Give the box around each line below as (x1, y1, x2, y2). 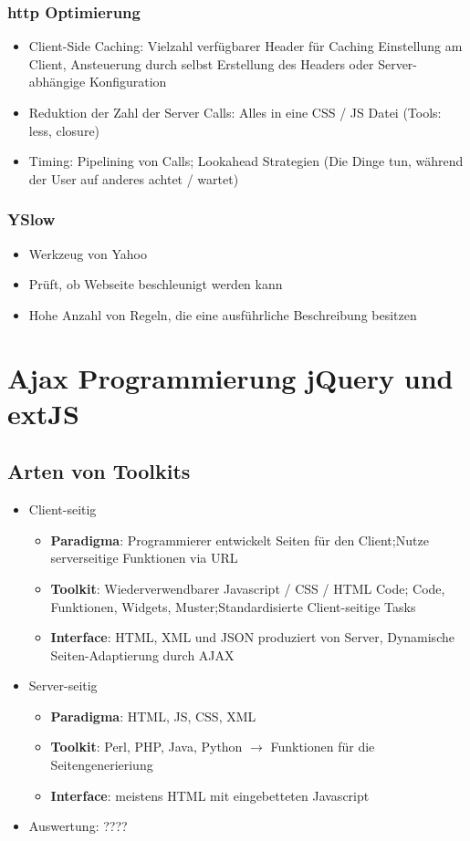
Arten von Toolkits (7, 457, 191, 485)
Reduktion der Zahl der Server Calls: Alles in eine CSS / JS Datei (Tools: (28, 103, 442, 121)
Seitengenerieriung (50, 755, 153, 774)
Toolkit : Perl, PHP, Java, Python (50, 737, 243, 756)
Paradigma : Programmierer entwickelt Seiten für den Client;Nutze (50, 530, 429, 549)
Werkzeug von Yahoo (28, 244, 147, 263)
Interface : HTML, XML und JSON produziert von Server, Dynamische (50, 628, 454, 647)
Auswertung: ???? (28, 816, 128, 836)
